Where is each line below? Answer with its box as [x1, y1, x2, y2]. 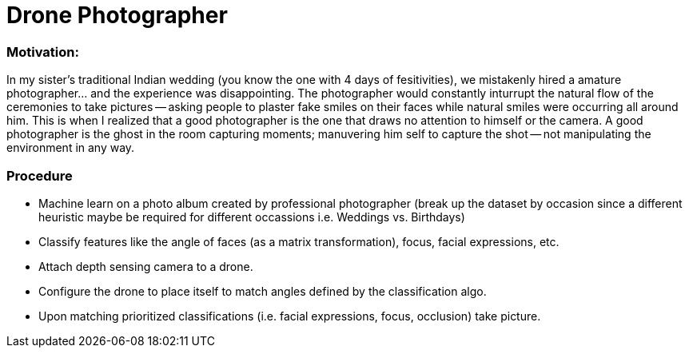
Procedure [6, 167, 73, 184]
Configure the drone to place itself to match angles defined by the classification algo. [38, 284, 487, 298]
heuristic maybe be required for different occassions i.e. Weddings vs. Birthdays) [38, 209, 465, 224]
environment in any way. [6, 141, 135, 155]
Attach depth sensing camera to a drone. [38, 259, 253, 273]
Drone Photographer [6, 2, 228, 29]
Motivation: [6, 43, 79, 60]
